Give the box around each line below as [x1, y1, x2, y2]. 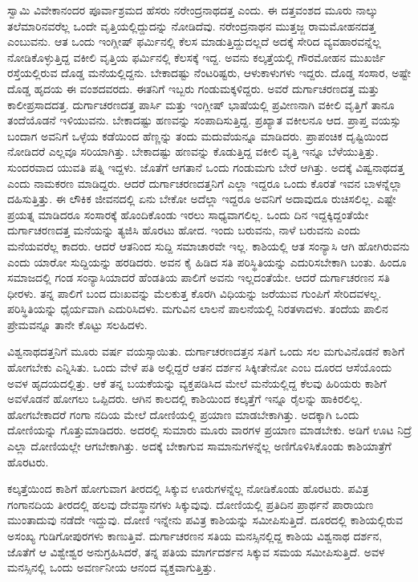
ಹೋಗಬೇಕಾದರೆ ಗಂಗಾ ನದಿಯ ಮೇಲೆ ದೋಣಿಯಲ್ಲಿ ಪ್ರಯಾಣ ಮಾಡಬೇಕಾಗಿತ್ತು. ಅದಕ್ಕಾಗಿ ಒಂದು [7, 405, 359, 422]
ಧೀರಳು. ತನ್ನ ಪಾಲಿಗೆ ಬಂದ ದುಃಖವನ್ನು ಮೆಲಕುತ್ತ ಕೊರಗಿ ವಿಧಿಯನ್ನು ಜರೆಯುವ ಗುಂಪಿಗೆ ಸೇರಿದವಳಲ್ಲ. [7, 284, 382, 301]
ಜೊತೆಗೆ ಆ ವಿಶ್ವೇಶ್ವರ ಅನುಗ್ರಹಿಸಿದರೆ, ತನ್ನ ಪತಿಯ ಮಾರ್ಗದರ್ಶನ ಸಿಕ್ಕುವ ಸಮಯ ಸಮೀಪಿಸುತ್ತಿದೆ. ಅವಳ [7, 543, 385, 560]
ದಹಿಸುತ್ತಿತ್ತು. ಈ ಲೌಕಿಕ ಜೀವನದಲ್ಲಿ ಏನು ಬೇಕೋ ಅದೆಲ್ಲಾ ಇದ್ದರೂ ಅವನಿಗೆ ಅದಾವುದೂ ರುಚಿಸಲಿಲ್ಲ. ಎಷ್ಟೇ [7, 190, 396, 207]
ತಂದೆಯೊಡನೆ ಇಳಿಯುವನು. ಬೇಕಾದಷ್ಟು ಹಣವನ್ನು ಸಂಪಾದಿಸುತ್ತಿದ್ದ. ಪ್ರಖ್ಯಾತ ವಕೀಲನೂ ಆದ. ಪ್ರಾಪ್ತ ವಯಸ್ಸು [7, 112, 401, 128]
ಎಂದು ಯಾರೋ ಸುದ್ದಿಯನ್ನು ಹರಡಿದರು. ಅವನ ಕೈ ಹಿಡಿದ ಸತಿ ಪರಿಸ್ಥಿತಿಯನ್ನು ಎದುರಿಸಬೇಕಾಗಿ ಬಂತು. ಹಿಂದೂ [7, 253, 407, 270]
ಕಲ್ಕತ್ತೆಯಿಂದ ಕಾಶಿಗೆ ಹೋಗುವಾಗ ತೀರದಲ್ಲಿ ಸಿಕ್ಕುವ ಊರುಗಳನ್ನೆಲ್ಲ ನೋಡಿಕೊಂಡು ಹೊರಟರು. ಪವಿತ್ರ [7, 480, 369, 497]
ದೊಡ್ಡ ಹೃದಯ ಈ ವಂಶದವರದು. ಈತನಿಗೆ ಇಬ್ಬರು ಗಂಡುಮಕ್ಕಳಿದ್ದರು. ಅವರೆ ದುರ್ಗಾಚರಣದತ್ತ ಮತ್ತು [7, 79, 379, 96]
